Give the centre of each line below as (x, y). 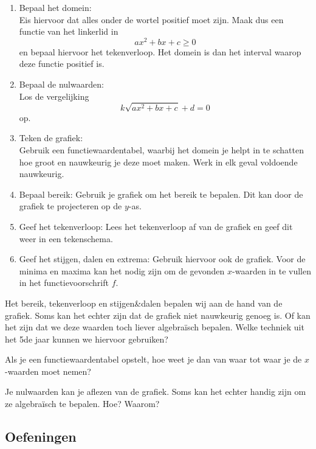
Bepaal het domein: (55, 7)
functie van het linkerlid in (69, 31)
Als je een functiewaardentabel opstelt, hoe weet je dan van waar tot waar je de (153, 359)
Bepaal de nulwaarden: (61, 84)
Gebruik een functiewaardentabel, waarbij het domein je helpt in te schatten (161, 149)
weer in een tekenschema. (66, 238)
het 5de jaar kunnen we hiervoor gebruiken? (87, 339)
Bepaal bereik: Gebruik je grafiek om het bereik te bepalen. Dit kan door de (161, 194)
